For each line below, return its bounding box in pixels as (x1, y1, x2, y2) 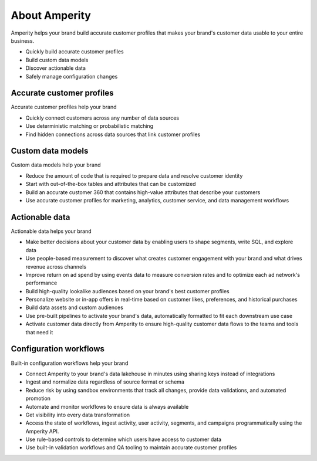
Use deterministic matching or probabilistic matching (25, 123, 154, 130)
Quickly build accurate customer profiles (25, 48, 124, 55)
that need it (25, 328, 53, 335)
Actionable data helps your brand (11, 228, 92, 235)
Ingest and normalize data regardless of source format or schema (25, 378, 184, 385)
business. (11, 37, 35, 44)
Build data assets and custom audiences (25, 304, 123, 311)
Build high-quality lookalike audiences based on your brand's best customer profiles (25, 287, 230, 294)
